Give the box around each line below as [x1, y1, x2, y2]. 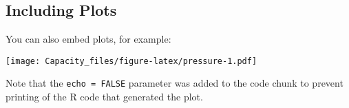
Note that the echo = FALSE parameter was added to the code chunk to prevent [6, 76, 343, 90]
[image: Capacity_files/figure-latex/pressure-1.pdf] [6, 56, 257, 66]
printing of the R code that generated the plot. [6, 89, 203, 104]
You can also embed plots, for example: [6, 32, 171, 46]
